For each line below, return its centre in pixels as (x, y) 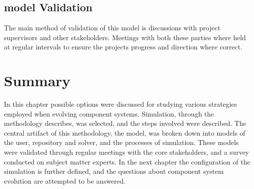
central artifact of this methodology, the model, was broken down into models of (125, 132)
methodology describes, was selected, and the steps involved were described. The (125, 123)
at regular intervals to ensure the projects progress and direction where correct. (123, 47)
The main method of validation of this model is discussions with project (112, 28)
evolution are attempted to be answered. (65, 180)
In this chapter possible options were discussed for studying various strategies (121, 104)
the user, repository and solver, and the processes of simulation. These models (121, 142)
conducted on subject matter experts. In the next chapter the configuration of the (127, 161)
